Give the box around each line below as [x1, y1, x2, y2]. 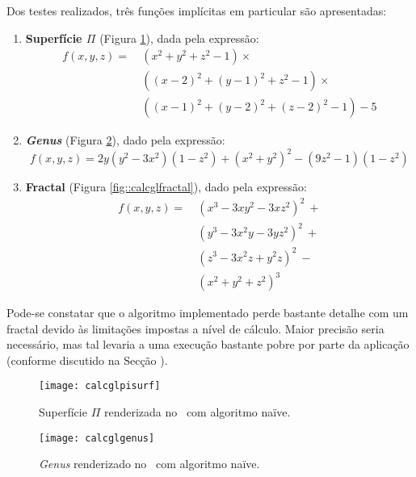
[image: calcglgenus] [39, 432, 155, 444]
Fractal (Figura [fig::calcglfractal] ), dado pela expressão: [25, 178, 307, 195]
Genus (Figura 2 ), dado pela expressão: [25, 132, 225, 149]
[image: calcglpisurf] [39, 380, 161, 392]
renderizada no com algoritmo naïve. [103, 404, 291, 421]
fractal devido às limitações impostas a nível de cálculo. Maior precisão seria [6, 320, 384, 337]
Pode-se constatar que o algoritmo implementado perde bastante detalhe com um [6, 304, 409, 321]
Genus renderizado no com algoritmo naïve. [39, 455, 260, 472]
